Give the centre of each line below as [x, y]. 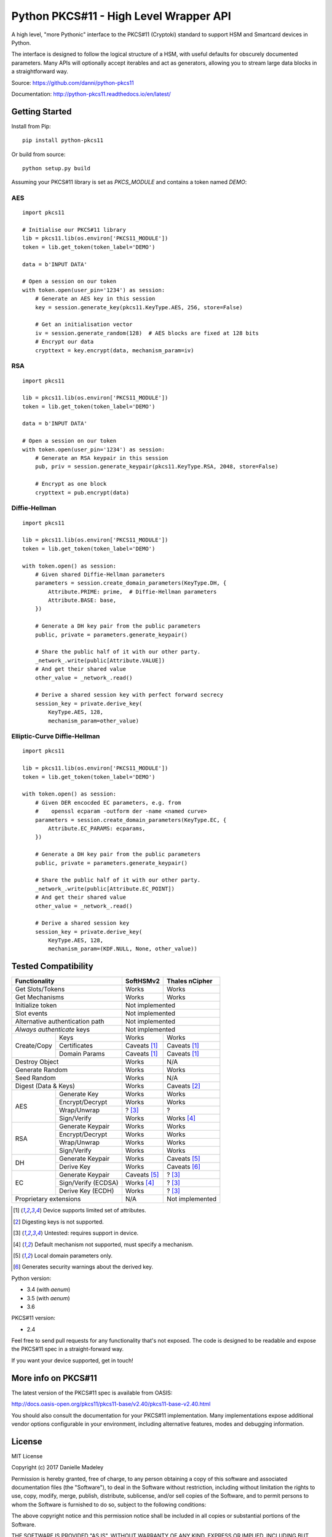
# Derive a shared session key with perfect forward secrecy [129, 695]
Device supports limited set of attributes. [95, 1211]
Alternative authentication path [60, 1022]
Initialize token [36, 1005]
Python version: [31, 1278]
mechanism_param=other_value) [94, 721]
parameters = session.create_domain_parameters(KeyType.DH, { [131, 583]
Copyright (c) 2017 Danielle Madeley [57, 1468]
